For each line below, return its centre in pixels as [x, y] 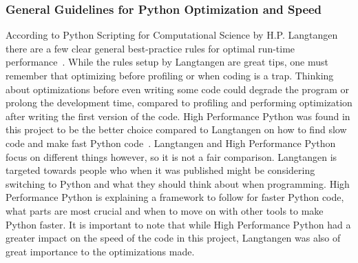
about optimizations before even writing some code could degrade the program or [177, 89]
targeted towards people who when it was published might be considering [160, 170]
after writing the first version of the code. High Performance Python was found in [178, 116]
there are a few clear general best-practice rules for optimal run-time [150, 48]
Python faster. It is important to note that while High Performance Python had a [178, 224]
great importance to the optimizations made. [100, 251]
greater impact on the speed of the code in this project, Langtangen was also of [173, 238]
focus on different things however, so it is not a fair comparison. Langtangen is [171, 156]
